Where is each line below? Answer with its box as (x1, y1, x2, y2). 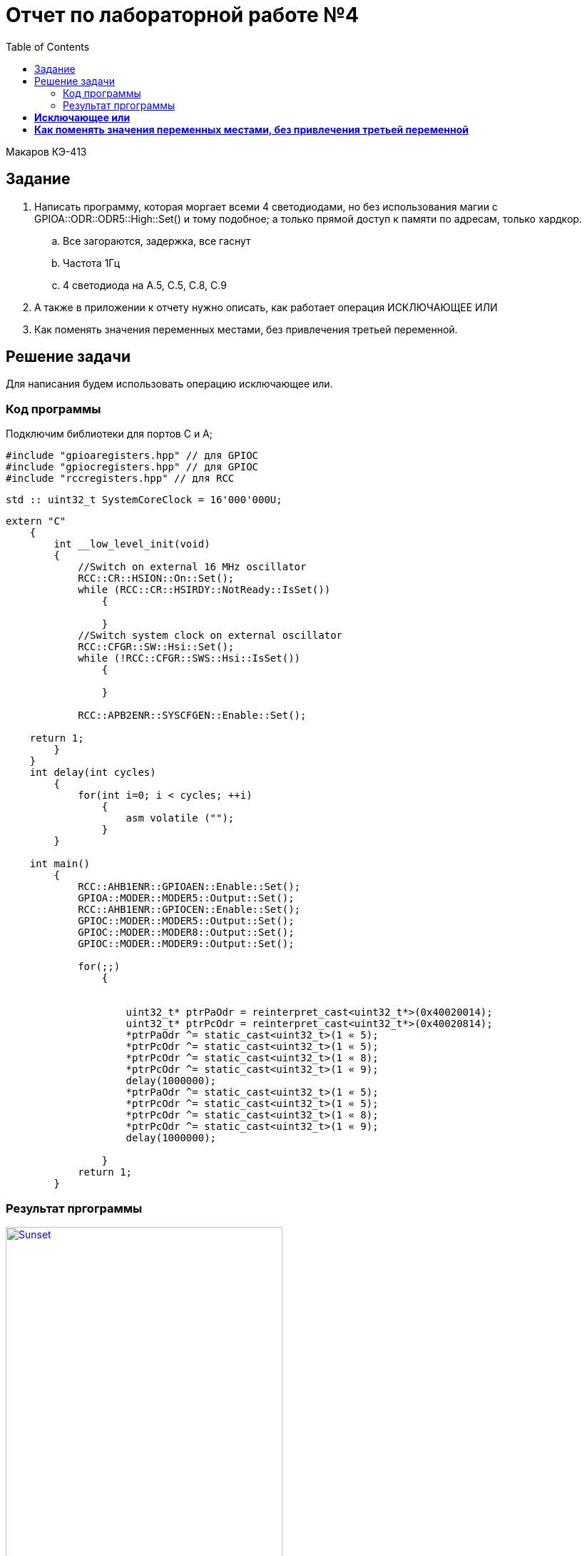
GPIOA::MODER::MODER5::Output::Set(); (78, 892, 295, 904)
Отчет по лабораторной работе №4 (6, 3, 359, 27)
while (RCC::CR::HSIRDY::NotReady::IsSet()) (78, 584, 331, 596)
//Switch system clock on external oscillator (78, 630, 343, 642)
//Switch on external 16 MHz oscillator (78, 561, 307, 573)
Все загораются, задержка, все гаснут (63, 234, 251, 247)
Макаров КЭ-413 (6, 145, 87, 158)
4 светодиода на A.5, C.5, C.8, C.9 (63, 278, 227, 291)
